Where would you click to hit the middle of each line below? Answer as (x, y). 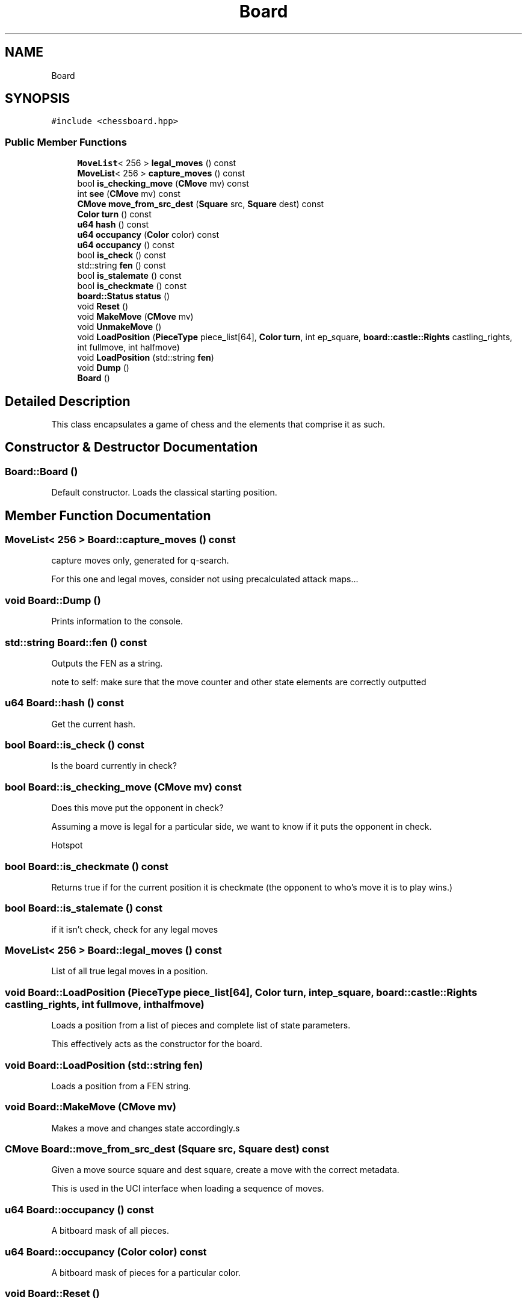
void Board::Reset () (52, 1294)
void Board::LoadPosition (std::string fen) (104, 1065)
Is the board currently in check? (114, 766)
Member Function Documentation (108, 515)
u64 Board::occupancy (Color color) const (106, 1252)
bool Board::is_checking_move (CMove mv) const (123, 787)
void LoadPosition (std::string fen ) (146, 358)
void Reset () (103, 306)
